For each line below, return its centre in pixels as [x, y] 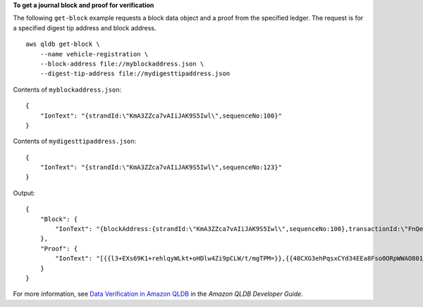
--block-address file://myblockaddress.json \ [122, 64]
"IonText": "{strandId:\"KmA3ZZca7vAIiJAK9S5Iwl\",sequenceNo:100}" [161, 115]
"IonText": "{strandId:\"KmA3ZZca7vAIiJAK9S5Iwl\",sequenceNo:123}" [161, 168]
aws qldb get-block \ [63, 44]
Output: [24, 193]
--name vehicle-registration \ [94, 54]
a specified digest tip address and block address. [85, 27]
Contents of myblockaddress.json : [67, 89]
